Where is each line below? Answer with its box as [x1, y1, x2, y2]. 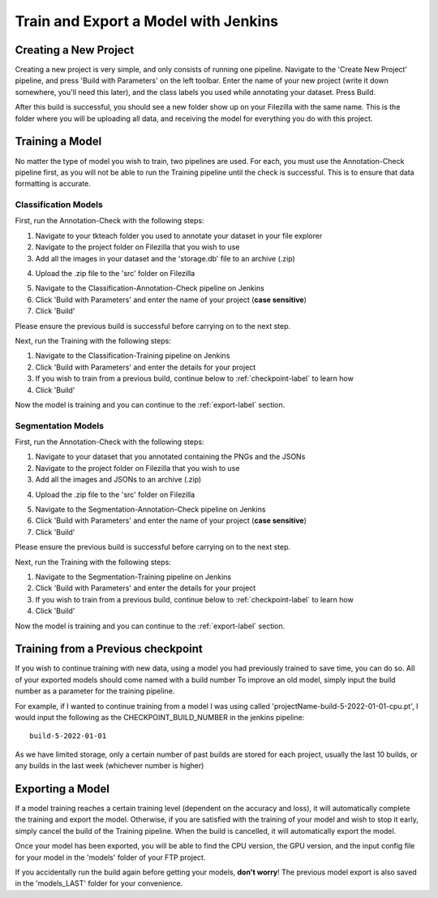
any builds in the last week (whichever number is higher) [15, 761, 204, 771]
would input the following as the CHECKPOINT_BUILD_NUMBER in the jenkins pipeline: [15, 713, 305, 722]
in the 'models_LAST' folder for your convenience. [15, 879, 183, 888]
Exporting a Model [15, 782, 109, 796]
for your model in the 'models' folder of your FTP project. [15, 853, 206, 862]
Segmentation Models [15, 420, 105, 431]
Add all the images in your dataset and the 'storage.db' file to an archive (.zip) [35, 253, 295, 263]
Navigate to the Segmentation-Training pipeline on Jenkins [35, 572, 232, 581]
